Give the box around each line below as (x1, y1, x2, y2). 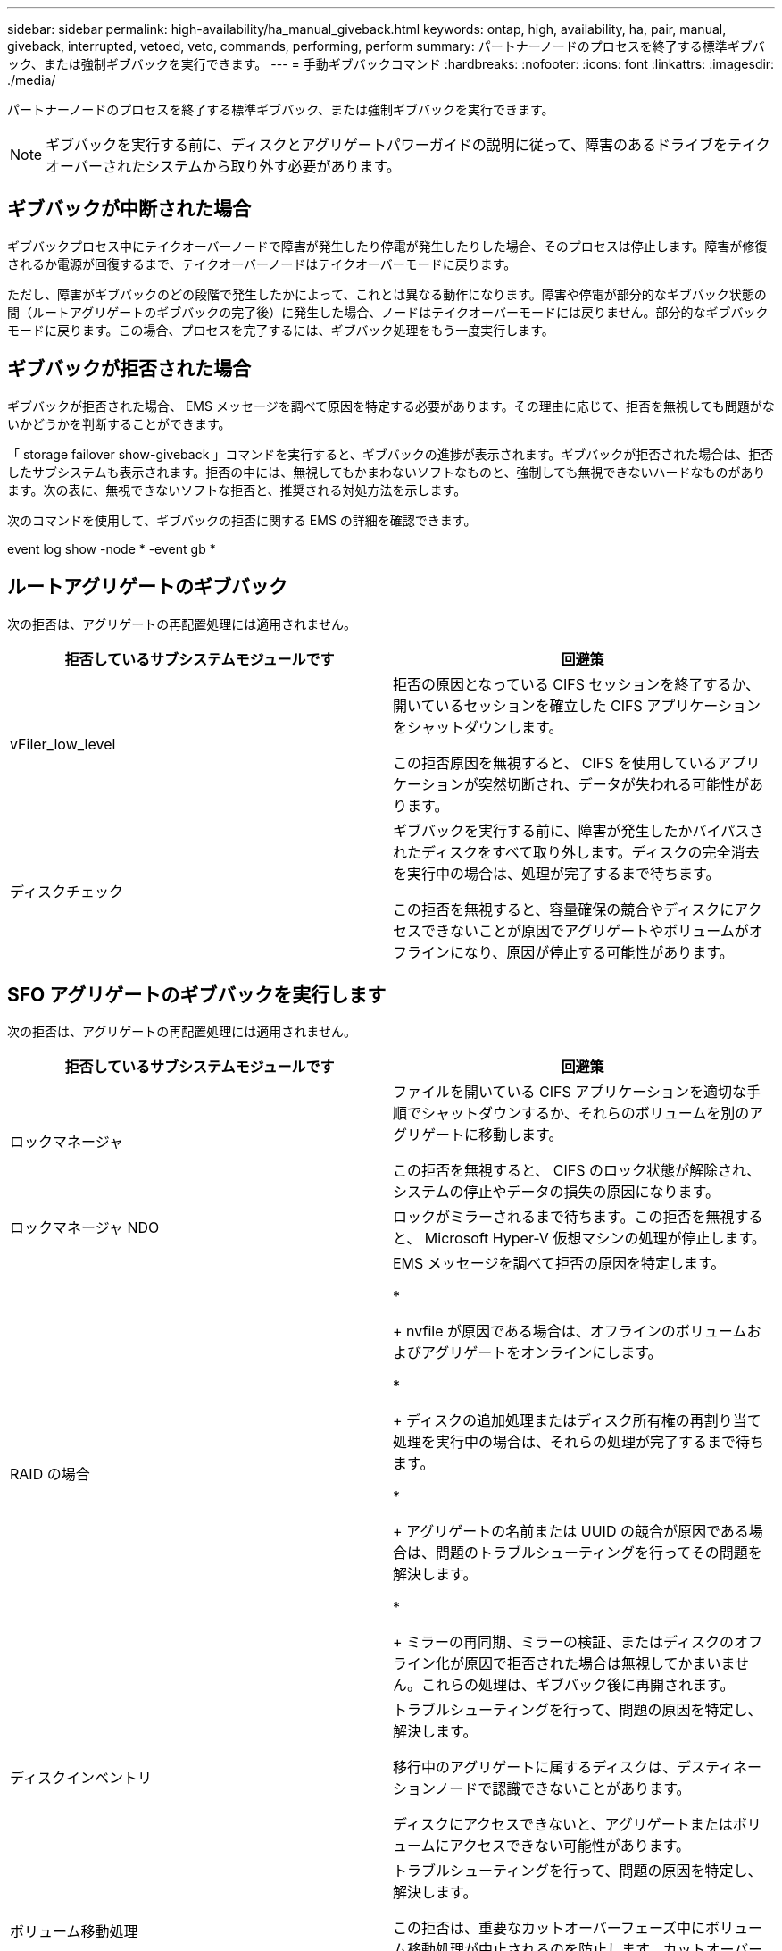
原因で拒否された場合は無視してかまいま (464, 1654, 736, 1673)
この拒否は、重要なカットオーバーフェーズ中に (393, 1919, 706, 1938)
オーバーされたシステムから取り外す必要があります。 (46, 157, 401, 175)
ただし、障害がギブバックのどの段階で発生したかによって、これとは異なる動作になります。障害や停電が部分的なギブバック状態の (7, 286, 767, 302)
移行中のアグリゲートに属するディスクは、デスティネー (393, 1758, 762, 1777)
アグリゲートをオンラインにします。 (421, 1344, 662, 1362)
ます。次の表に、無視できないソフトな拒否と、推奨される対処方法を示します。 (7, 481, 467, 498)
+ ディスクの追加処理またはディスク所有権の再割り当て (393, 1411, 761, 1430)
